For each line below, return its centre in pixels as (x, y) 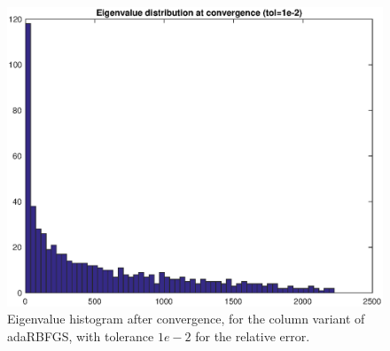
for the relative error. (253, 336)
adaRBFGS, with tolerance (81, 336)
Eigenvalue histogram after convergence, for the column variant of (186, 319)
